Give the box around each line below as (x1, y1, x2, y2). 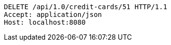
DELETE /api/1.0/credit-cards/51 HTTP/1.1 (4, 3, 168, 11)
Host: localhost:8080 (4, 18, 86, 26)
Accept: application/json (4, 11, 102, 18)
